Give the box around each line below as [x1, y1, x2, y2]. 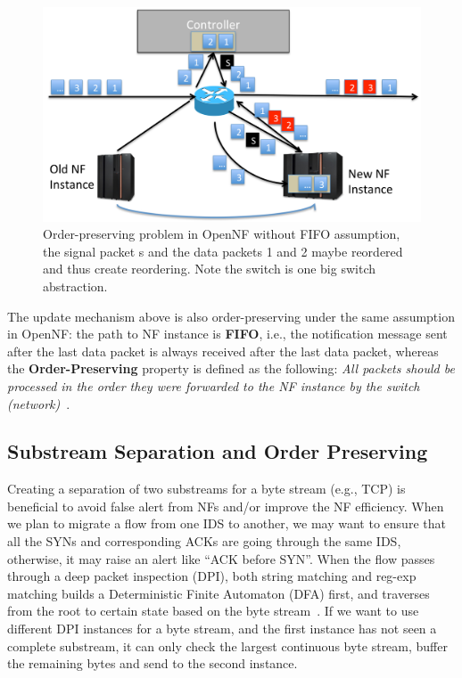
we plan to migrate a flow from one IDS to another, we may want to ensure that [7, 514, 446, 533]
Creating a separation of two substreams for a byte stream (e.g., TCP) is [7, 479, 406, 498]
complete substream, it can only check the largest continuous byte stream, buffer [7, 636, 448, 655]
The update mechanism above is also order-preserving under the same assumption [7, 306, 455, 325]
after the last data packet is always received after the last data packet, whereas [7, 341, 439, 360]
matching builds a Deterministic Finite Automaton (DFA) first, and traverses [7, 584, 430, 602]
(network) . [7, 394, 70, 413]
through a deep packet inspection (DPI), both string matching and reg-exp [7, 567, 417, 585]
